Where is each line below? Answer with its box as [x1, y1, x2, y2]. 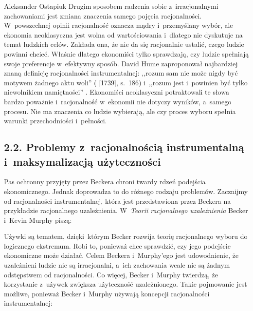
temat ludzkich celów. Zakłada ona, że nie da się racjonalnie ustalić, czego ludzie [4, 39, 244, 49]
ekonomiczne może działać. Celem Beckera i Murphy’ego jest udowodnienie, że [4, 250, 239, 260]
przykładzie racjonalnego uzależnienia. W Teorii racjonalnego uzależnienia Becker [4, 205, 248, 215]
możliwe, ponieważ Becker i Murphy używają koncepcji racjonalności [4, 288, 210, 298]
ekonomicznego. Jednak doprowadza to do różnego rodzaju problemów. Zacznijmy [4, 186, 248, 196]
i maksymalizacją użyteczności [4, 154, 161, 169]
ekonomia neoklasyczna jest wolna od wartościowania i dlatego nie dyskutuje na [4, 29, 243, 39]
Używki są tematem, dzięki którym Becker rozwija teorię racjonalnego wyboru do [4, 231, 248, 241]
